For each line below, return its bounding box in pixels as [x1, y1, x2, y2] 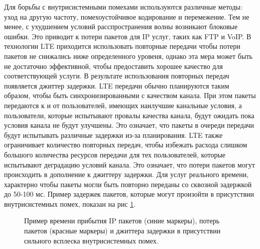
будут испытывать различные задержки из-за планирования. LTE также [4, 129, 223, 140]
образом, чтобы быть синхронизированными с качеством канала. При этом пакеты [4, 90, 256, 101]
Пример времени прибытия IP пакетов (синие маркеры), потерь [24, 215, 220, 226]
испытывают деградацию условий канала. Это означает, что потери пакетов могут [4, 159, 255, 170]
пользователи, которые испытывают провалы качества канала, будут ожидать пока [4, 110, 254, 120]
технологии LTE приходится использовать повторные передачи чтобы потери [4, 41, 240, 51]
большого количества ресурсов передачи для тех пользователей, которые [4, 149, 226, 159]
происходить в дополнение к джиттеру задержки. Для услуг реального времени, [4, 169, 249, 180]
